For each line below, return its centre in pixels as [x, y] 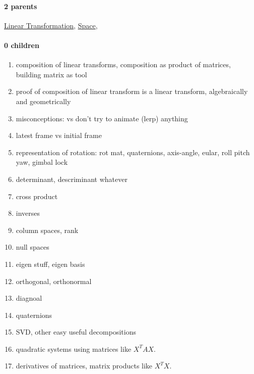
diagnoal [29, 298]
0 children [22, 45]
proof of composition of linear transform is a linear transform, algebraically [132, 91]
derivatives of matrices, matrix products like [84, 366]
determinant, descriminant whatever [72, 179]
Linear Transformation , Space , [51, 25]
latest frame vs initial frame [59, 135]
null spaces [33, 247]
